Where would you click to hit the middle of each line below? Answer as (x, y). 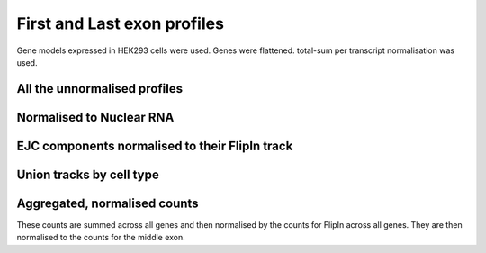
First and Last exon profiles (121, 23)
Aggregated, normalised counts (108, 203)
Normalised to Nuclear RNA (95, 117)
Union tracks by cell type (88, 174)
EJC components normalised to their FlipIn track (155, 145)
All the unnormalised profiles (100, 89)
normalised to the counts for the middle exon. (101, 238)
